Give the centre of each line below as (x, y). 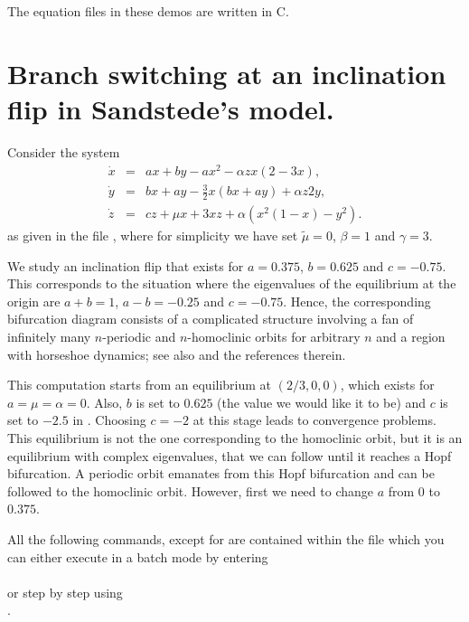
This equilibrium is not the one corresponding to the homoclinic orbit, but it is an (235, 437)
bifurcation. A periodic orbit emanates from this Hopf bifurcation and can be (221, 473)
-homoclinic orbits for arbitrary (274, 336)
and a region (411, 336)
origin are (34, 301)
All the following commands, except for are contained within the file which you (226, 538)
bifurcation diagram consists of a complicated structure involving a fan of (211, 319)
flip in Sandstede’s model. (171, 108)
